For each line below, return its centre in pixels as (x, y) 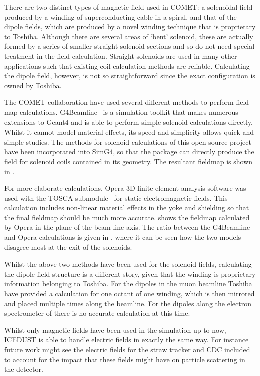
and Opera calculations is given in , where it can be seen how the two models (123, 237)
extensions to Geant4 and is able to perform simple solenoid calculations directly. (128, 122)
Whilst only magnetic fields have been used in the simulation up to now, (115, 330)
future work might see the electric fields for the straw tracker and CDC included (127, 349)
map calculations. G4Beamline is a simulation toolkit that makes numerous (121, 112)
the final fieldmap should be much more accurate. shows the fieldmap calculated (127, 217)
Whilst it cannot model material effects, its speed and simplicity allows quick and (129, 132)
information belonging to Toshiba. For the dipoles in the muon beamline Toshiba (128, 283)
